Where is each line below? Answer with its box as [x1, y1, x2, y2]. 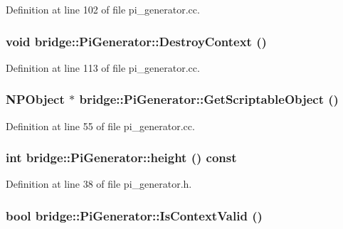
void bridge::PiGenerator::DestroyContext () [6, 32, 267, 50]
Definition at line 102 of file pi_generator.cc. [6, 2, 200, 16]
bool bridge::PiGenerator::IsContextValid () [6, 206, 263, 224]
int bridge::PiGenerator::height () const [6, 149, 237, 166]
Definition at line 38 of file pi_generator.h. [6, 176, 192, 191]
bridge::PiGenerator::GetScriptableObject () [79, 90, 339, 108]
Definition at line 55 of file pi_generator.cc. [6, 118, 195, 133]
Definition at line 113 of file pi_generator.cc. [6, 60, 200, 75]
